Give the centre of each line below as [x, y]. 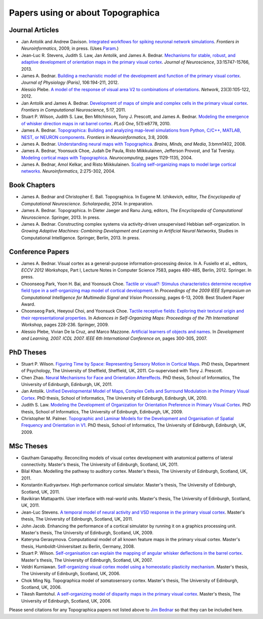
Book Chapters [32, 185]
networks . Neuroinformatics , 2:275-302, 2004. [68, 171]
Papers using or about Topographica [85, 13]
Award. [28, 304]
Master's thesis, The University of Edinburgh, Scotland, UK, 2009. [87, 532]
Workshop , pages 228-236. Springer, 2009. [65, 325]
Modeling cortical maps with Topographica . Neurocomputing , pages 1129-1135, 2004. [107, 157]
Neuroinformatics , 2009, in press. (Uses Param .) [70, 48]
